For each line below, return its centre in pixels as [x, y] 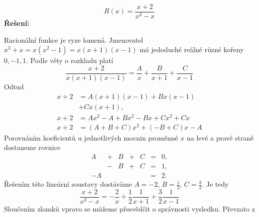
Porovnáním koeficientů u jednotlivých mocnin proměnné [91, 137]
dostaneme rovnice [32, 147]
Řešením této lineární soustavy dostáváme [68, 184]
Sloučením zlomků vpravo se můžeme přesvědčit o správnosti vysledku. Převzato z [129, 208]
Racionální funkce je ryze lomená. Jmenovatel [74, 39]
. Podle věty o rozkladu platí [70, 60]
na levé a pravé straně [220, 137]
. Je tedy [215, 184]
